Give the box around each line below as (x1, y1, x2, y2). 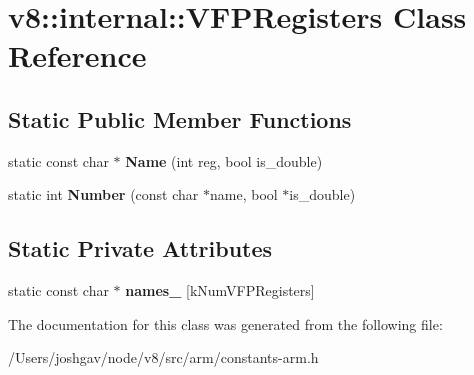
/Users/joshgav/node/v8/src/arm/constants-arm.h (8, 347, 319, 368)
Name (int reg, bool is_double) (125, 150, 323, 171)
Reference (8, 35, 147, 76)
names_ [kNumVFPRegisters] (125, 280, 315, 301)
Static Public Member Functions (8, 103, 352, 134)
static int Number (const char (8, 184, 199, 205)
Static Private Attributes (8, 233, 273, 264)
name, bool (210, 184, 278, 205)
